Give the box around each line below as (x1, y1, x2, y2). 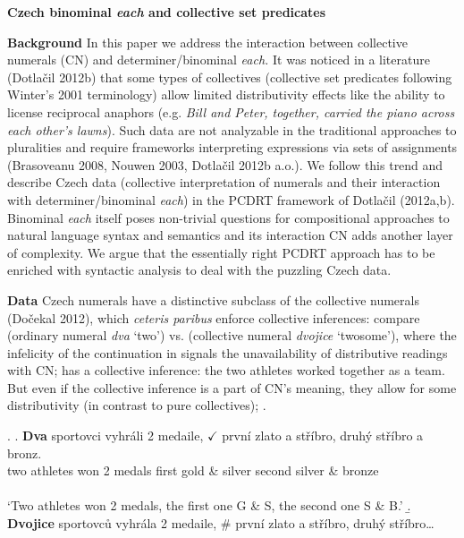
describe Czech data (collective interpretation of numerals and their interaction (7, 173, 441, 192)
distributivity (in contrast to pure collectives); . (7, 396, 266, 414)
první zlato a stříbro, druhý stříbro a (222, 426, 424, 445)
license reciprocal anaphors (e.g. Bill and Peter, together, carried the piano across (7, 102, 455, 121)
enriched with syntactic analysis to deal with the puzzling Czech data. (7, 260, 392, 279)
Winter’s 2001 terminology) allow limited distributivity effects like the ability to (7, 85, 445, 104)
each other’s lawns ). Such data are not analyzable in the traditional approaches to (7, 120, 457, 139)
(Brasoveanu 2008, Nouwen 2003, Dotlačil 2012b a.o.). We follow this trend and (7, 155, 443, 174)
